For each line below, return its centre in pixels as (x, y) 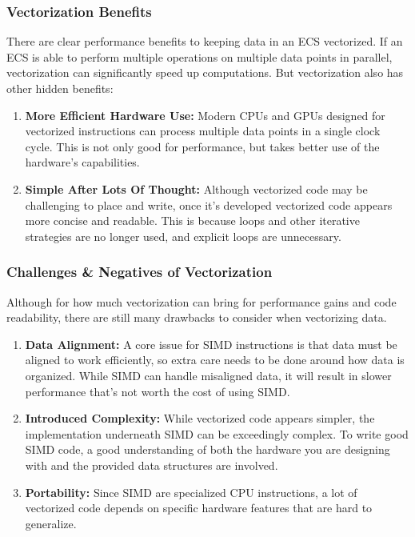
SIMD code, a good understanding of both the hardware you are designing (207, 449)
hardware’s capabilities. (82, 162)
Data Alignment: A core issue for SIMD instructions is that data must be (211, 344)
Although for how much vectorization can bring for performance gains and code (202, 301)
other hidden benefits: (60, 88)
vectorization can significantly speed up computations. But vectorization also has (205, 72)
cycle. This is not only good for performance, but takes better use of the (202, 146)
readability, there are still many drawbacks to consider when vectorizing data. (197, 317)
